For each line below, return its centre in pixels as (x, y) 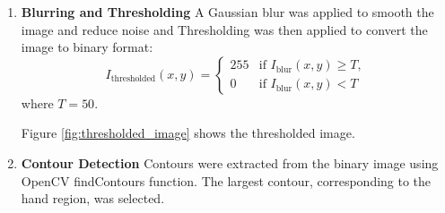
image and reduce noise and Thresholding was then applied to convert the (224, 29)
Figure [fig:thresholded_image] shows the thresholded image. (188, 133)
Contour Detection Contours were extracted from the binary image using (230, 162)
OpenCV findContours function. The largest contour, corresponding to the (226, 180)
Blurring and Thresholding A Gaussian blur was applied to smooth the (227, 12)
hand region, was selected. (93, 198)
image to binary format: (87, 47)
